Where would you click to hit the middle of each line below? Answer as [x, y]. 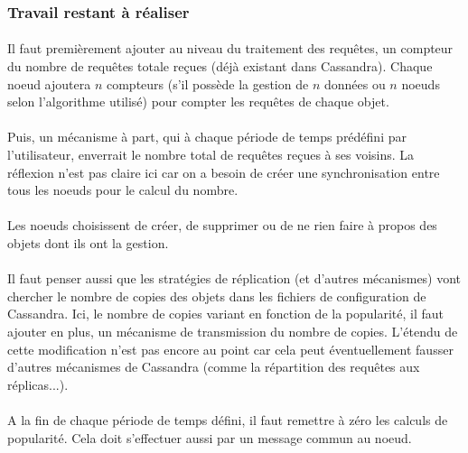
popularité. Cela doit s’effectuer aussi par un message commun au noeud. [210, 437]
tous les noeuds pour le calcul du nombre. [123, 190]
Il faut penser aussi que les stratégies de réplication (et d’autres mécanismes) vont [234, 278]
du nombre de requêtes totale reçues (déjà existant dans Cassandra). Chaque [220, 66]
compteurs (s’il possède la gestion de [207, 83]
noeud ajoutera [49, 83]
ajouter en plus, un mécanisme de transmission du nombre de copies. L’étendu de [233, 331]
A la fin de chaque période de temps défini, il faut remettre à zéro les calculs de [228, 419]
